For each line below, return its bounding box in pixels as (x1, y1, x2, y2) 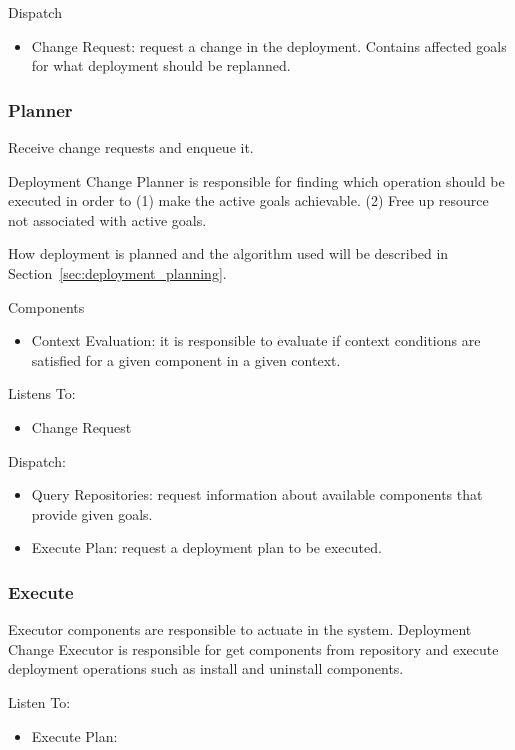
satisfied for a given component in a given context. (31, 349, 341, 370)
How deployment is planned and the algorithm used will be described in (8, 243, 449, 264)
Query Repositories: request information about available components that (31, 484, 483, 505)
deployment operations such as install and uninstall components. (8, 658, 404, 679)
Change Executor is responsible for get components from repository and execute (8, 638, 499, 659)
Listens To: (8, 383, 76, 404)
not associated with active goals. (8, 209, 207, 230)
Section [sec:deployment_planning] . (8, 262, 227, 283)
